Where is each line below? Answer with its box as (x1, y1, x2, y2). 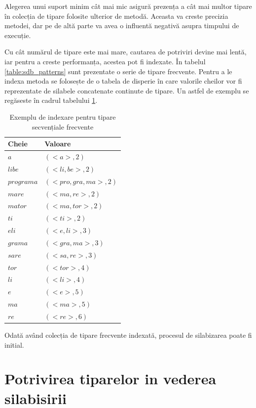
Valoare (44, 138, 71, 149)
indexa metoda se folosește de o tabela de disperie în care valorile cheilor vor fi (4, 76, 242, 86)
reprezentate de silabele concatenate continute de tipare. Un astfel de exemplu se (4, 85, 249, 95)
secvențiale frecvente (32, 121, 94, 132)
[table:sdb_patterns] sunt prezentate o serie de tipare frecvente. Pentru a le (4, 66, 232, 76)
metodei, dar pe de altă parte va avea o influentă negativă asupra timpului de (4, 20, 239, 31)
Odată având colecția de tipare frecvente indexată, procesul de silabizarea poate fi (4, 330, 252, 340)
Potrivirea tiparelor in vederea (4, 368, 217, 389)
